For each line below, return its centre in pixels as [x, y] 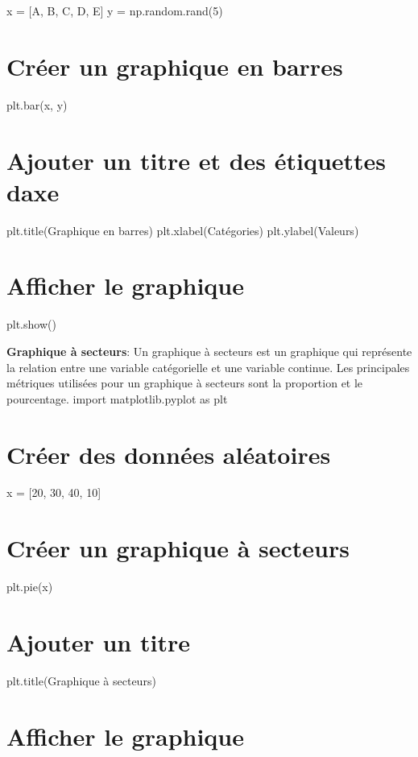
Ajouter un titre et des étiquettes [197, 160]
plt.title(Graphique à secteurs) [81, 680]
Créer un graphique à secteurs [178, 548]
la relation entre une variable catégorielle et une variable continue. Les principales [208, 367]
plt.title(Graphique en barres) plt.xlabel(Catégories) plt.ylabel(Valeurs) [183, 230]
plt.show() [31, 324]
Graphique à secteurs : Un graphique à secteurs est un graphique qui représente [209, 351]
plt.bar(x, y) [37, 104]
